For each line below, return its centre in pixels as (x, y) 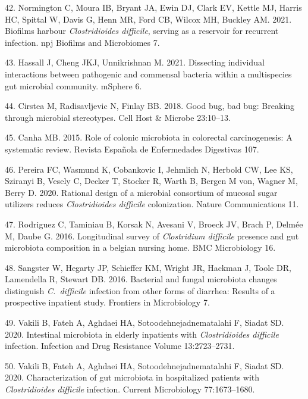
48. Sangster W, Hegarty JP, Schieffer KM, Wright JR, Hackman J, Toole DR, (148, 267)
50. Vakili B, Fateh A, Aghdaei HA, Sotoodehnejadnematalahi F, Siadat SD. (144, 365)
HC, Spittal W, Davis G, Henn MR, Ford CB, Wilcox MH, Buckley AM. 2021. (148, 19)
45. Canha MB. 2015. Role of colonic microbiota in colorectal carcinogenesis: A (149, 137)
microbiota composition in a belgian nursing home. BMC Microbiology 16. (140, 247)
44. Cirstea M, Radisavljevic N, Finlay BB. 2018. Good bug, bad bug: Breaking (150, 106)
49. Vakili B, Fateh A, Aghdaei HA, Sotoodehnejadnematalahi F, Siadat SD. (144, 322)
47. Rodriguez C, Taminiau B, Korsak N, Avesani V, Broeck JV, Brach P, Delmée (154, 224)
